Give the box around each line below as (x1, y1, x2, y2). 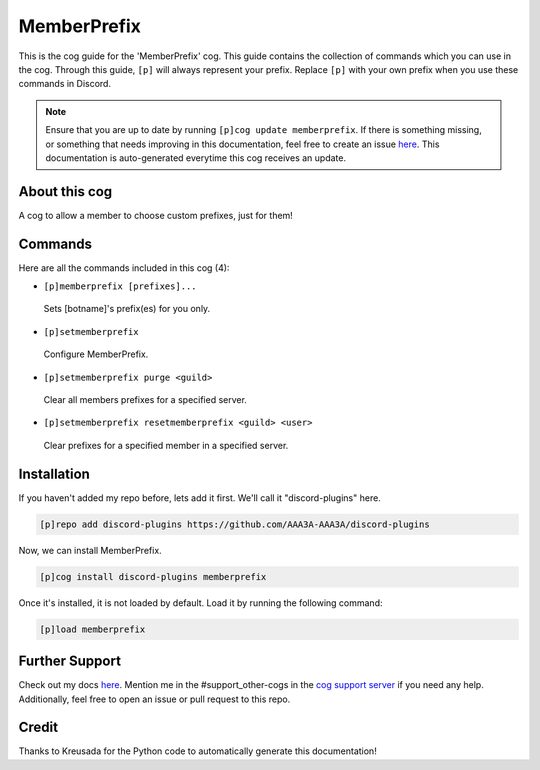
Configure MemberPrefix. (43, 348, 149, 360)
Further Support (18, 653, 122, 670)
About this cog (18, 183, 113, 200)
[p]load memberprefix (39, 623, 146, 635)
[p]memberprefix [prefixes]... (43, 281, 197, 292)
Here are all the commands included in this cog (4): (18, 261, 230, 274)
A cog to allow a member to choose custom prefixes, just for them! (18, 209, 294, 221)
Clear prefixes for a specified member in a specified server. (43, 439, 289, 451)
